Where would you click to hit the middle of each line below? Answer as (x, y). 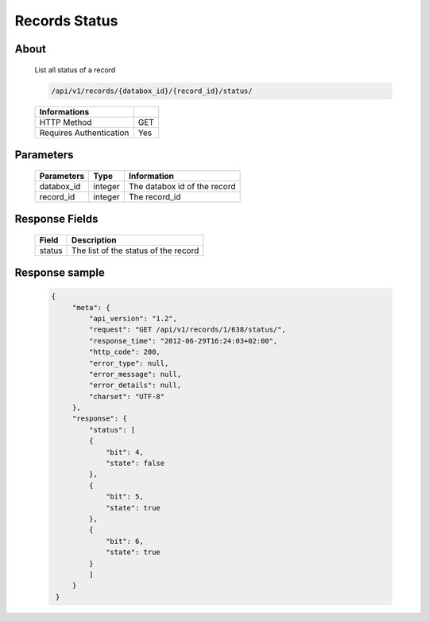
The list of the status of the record (135, 250)
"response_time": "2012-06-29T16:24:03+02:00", (183, 341)
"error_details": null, (135, 385)
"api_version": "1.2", (133, 318)
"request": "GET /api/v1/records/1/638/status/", (187, 330)
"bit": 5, (125, 497)
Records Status (66, 21)
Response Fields (56, 219)
